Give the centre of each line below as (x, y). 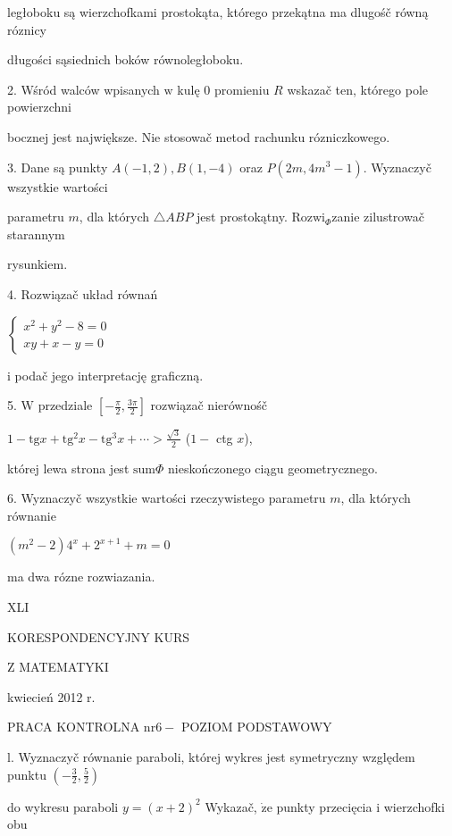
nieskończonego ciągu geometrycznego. (273, 468)
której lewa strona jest (68, 468)
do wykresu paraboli (63, 806)
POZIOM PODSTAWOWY (256, 727)
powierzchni (39, 107)
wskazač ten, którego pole (358, 89)
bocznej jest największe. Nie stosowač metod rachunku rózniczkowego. (199, 136)
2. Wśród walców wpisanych (84, 89)
